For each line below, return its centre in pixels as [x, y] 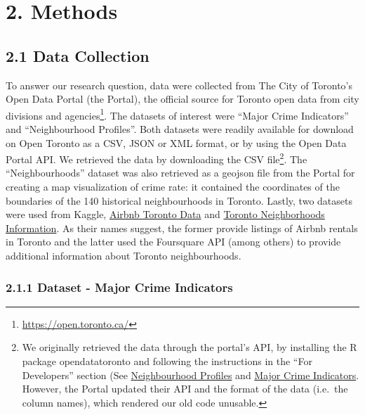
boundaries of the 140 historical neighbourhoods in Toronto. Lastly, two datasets [179, 200]
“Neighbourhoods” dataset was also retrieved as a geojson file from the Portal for [180, 173]
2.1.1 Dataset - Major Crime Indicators [119, 287]
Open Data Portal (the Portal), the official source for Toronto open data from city [182, 99]
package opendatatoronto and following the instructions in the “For [167, 361]
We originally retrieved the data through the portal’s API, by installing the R [190, 347]
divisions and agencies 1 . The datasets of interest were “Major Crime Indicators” [177, 114]
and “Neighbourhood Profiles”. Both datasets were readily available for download [180, 129]
